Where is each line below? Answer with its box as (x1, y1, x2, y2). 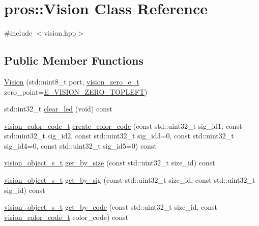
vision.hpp (44, 27, 76, 38)
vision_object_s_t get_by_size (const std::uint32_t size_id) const (4, 157, 215, 168)
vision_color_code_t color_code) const (4, 211, 129, 222)
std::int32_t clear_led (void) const (4, 103, 112, 114)
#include (4, 27, 33, 38)
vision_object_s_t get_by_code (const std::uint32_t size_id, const (4, 202, 217, 212)
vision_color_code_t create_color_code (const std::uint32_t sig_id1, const (4, 120, 242, 131)
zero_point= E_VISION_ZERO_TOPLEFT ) (4, 86, 148, 97)
